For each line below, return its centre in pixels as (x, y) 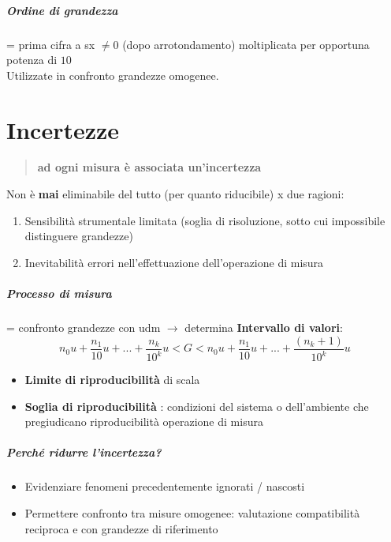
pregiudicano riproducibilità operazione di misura (144, 422)
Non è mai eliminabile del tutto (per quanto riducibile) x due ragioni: (175, 194)
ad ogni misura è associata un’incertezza (149, 167)
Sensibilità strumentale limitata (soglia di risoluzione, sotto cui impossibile (205, 220)
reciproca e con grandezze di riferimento (121, 528)
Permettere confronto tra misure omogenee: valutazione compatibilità (192, 512)
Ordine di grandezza (62, 10)
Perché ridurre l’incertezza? (84, 452)
